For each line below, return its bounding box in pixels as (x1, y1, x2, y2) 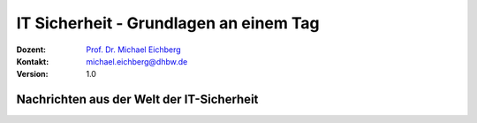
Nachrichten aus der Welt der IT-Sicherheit (16, 92, 259, 107)
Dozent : (16, 44, 47, 55)
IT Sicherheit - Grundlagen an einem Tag (16, 13, 320, 33)
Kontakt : (16, 56, 49, 66)
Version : (16, 69, 49, 80)
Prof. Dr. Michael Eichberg (86, 44, 181, 55)
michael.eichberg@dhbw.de (86, 56, 188, 66)
